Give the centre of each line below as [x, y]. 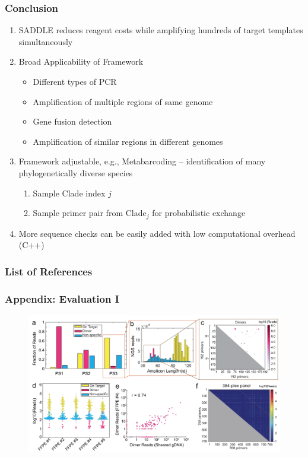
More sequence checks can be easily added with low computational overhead [157, 233]
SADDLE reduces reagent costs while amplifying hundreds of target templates [161, 30]
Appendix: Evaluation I [62, 298]
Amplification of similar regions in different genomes [128, 141]
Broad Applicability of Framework [81, 61]
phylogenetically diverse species [76, 172]
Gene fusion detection [72, 121]
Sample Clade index [69, 193]
